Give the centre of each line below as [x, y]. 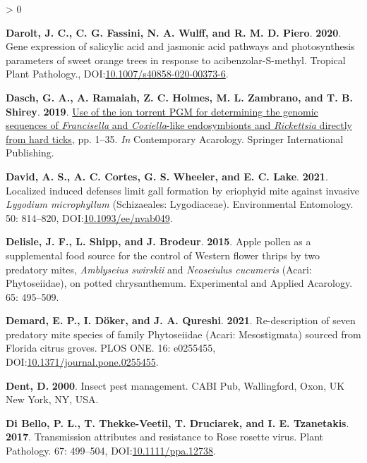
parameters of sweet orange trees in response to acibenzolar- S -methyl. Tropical [176, 60]
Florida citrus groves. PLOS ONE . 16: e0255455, [111, 348]
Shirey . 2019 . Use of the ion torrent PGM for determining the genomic [162, 111]
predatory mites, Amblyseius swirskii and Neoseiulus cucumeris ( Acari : [159, 269]
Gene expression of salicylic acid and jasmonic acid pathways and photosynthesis [180, 46]
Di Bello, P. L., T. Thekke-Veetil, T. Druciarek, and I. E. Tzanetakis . [178, 422]
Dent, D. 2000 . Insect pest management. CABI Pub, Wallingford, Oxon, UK [175, 385]
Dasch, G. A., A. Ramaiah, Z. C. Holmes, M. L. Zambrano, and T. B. [179, 97]
